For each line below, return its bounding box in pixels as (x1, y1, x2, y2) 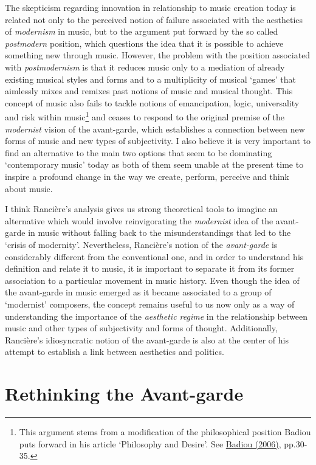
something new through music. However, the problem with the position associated (5, 49, 311, 61)
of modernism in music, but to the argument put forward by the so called (5, 25, 278, 38)
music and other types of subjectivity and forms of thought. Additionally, (5, 322, 278, 334)
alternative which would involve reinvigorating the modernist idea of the (5, 214, 273, 227)
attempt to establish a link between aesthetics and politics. (5, 345, 224, 358)
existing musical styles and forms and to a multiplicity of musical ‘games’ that (5, 72, 296, 85)
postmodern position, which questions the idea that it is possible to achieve (5, 36, 284, 49)
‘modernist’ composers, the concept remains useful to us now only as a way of (5, 297, 295, 310)
